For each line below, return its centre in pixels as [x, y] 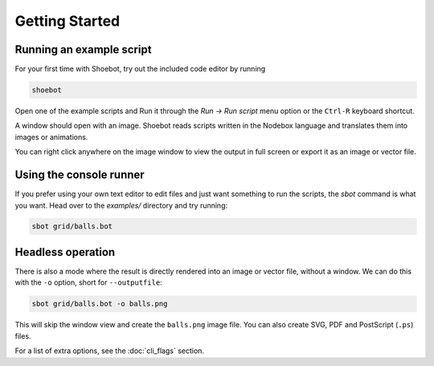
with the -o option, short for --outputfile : [88, 282]
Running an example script [83, 49]
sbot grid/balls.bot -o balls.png [100, 304]
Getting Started [68, 21]
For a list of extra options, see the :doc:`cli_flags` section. [110, 351]
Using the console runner [80, 175]
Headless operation [65, 252]
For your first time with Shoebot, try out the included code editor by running [140, 69]
